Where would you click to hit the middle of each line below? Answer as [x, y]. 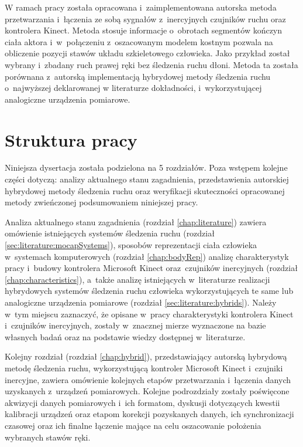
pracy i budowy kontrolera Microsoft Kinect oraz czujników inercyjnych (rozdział [151, 268]
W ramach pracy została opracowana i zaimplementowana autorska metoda [141, 7]
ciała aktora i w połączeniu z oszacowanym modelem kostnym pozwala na [139, 41]
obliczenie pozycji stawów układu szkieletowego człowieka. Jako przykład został [147, 53]
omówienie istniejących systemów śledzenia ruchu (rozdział [110, 233]
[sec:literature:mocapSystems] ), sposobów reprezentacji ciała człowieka [131, 245]
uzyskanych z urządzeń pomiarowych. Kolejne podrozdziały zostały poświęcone [147, 391]
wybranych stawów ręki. [48, 437]
